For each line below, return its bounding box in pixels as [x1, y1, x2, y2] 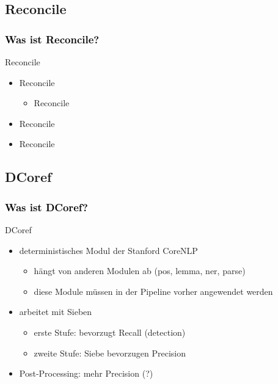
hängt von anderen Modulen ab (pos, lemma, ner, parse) [34, 264, 246, 277]
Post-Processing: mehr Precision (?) [19, 367, 153, 380]
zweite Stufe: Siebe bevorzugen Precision [34, 346, 186, 359]
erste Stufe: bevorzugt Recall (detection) [34, 325, 186, 338]
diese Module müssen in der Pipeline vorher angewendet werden [34, 284, 273, 297]
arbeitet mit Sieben [19, 305, 92, 318]
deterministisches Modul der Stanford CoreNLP [19, 244, 198, 256]
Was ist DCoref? [5, 199, 88, 214]
